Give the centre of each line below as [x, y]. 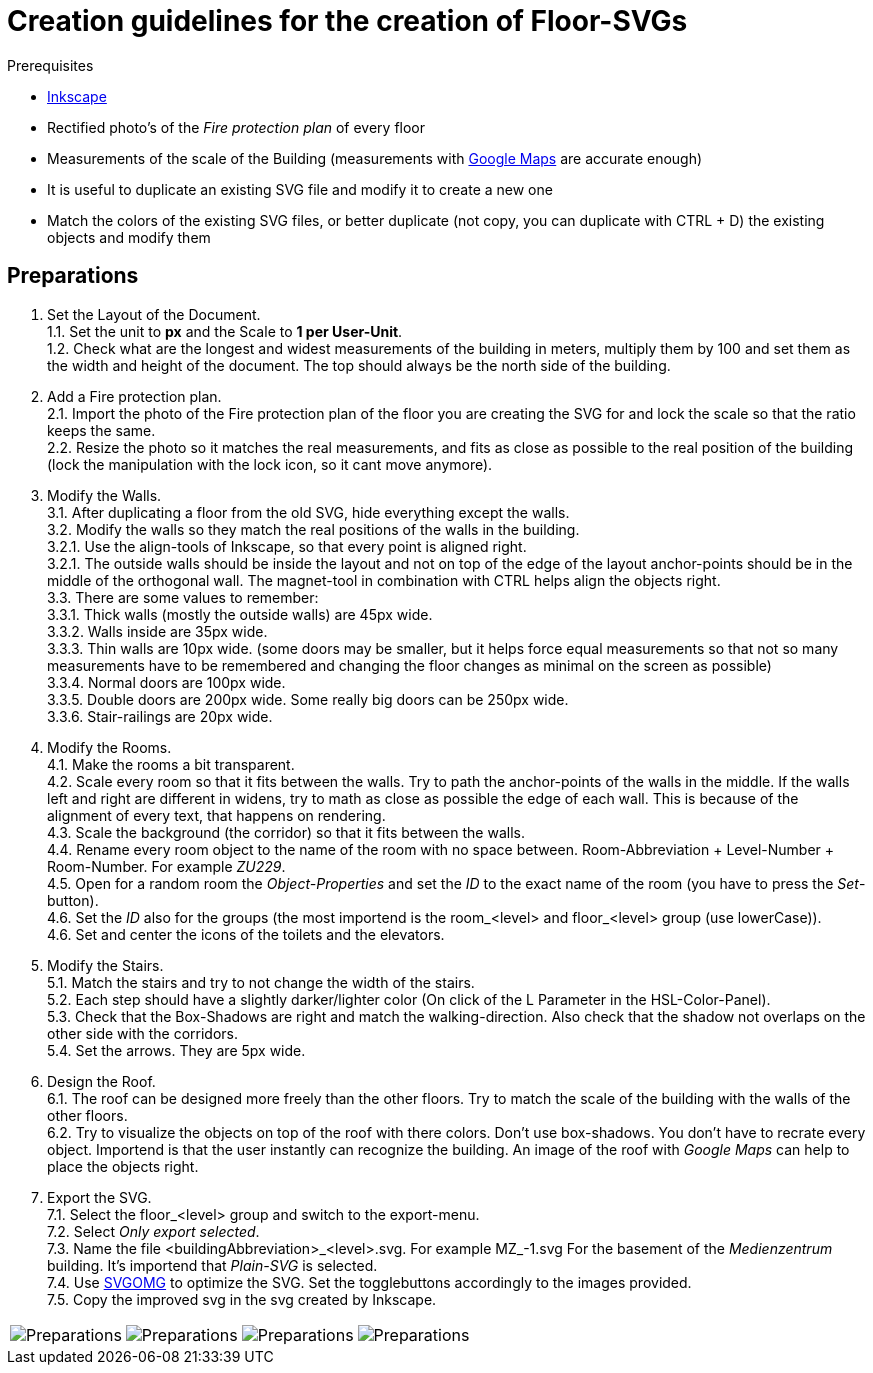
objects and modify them [129, 237]
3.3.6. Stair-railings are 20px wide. [160, 716]
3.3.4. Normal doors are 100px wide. [166, 682]
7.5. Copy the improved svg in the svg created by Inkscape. [242, 1299]
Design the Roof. [101, 1081]
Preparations [73, 276]
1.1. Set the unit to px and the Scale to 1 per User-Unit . [225, 331]
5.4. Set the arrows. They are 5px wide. [176, 1050]
